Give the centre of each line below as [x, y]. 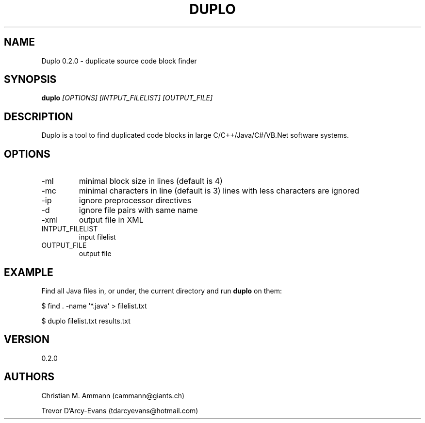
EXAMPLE [29, 272]
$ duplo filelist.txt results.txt [86, 321]
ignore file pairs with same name [138, 210]
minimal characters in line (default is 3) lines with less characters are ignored [219, 191]
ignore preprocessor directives [135, 201]
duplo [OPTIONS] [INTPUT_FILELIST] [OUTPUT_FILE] [127, 98]
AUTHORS [29, 377]
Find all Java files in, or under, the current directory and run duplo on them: [162, 291]
